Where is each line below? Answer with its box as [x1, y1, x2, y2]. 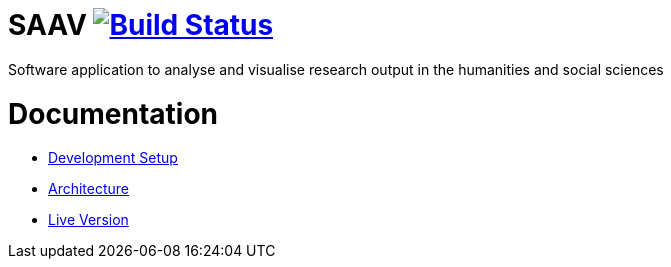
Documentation [8, 96, 219, 131]
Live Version [48, 211, 129, 229]
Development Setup [48, 149, 178, 167]
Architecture [48, 180, 130, 198]
